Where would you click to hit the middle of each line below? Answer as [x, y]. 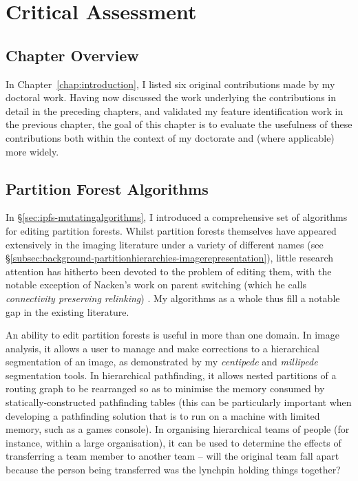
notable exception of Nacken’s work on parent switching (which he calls [156, 285]
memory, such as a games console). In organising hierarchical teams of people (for [178, 429]
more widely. [32, 151]
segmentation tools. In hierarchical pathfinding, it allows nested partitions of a [171, 375]
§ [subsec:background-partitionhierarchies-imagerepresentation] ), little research [170, 258]
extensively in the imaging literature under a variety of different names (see [165, 244]
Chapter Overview [72, 55]
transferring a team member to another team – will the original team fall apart [172, 456]
